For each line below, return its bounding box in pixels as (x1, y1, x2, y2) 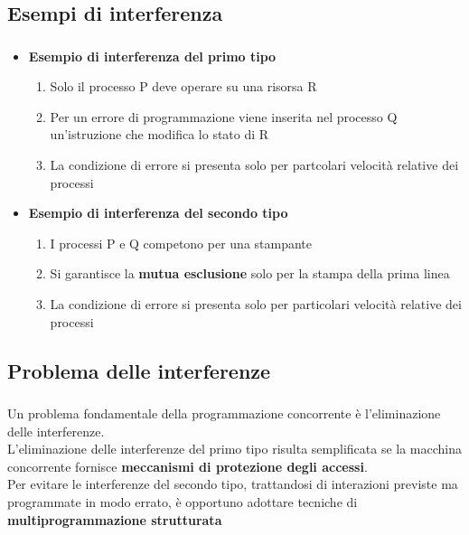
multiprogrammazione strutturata (7, 510, 222, 529)
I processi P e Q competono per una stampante (50, 233, 313, 252)
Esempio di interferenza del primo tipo (28, 46, 277, 65)
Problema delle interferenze (7, 356, 271, 384)
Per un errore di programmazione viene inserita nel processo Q (50, 107, 398, 126)
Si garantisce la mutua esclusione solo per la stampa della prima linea (50, 264, 450, 283)
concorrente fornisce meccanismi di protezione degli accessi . (7, 456, 368, 475)
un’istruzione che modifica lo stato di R (50, 125, 269, 144)
